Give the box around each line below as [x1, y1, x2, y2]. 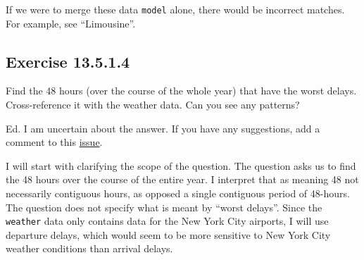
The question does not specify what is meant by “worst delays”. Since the [6, 199, 322, 214]
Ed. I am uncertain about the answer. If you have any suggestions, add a [6, 120, 320, 135]
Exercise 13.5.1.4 [6, 50, 130, 72]
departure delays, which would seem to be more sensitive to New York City [6, 227, 331, 242]
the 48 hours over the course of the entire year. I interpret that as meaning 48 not [6, 172, 359, 187]
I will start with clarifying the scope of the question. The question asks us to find [6, 158, 356, 173]
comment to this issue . [6, 135, 103, 149]
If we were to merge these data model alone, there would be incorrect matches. [6, 2, 345, 16]
